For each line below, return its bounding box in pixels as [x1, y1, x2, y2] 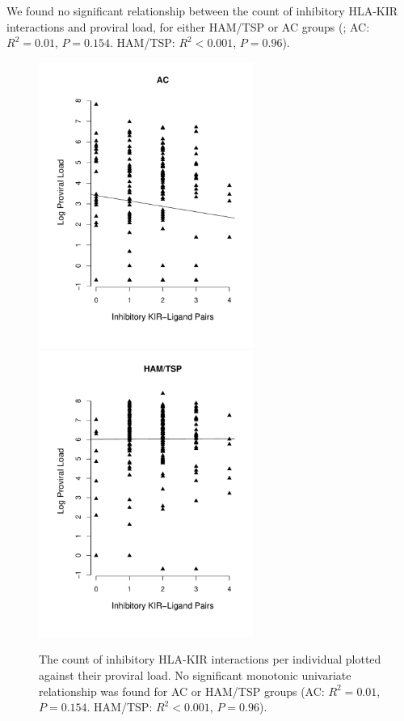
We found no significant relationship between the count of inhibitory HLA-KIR [6, 2, 398, 19]
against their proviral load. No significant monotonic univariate [39, 667, 351, 684]
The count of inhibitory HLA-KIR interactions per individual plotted [39, 651, 381, 668]
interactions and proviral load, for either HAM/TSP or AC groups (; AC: [6, 18, 370, 35]
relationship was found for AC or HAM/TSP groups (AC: [39, 682, 325, 699]
